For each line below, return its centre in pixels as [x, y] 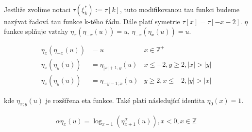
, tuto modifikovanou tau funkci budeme [180, 9]
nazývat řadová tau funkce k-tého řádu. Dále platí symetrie [92, 21]
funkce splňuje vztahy [36, 31]
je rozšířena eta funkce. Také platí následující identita [125, 100]
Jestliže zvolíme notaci [37, 9]
